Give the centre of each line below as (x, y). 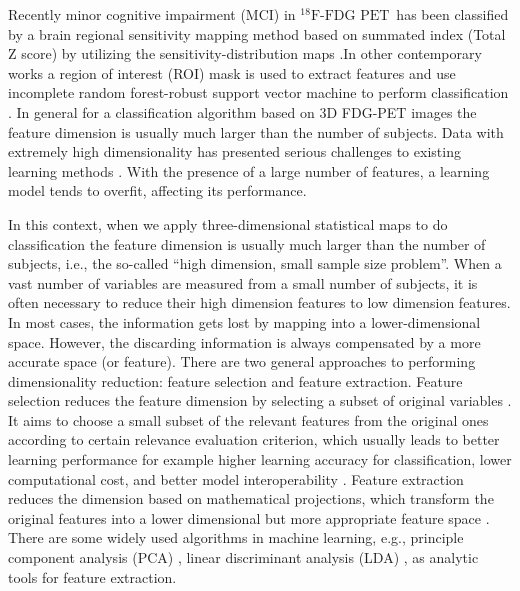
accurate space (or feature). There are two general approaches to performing (242, 361)
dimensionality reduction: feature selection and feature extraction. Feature (235, 380)
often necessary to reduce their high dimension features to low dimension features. (259, 302)
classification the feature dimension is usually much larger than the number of (247, 243)
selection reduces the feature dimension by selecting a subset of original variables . (260, 400)
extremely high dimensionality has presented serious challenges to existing (234, 151)
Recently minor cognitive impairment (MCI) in (152, 14)
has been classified (452, 14)
